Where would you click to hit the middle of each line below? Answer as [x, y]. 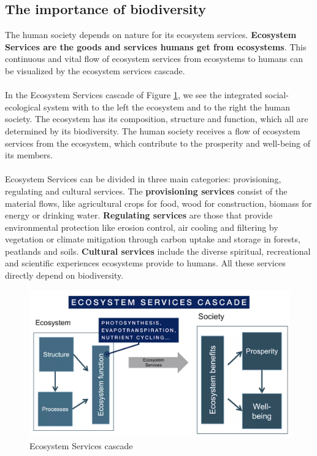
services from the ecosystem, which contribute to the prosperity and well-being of [158, 143]
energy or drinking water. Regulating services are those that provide [139, 215]
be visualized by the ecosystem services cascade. [95, 70]
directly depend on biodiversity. [64, 275]
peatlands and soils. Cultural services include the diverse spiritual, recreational [158, 251]
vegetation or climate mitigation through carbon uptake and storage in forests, [153, 239]
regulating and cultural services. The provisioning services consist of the [146, 191]
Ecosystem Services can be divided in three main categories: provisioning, [143, 179]
